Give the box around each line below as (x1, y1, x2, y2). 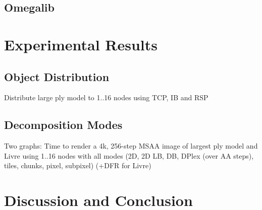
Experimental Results (4, 34, 158, 54)
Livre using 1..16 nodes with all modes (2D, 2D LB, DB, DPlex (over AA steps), (4, 150, 254, 161)
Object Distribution (4, 68, 110, 84)
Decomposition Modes (4, 117, 123, 132)
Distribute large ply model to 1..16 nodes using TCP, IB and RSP (4, 92, 208, 103)
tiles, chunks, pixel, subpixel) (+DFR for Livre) (4, 160, 151, 171)
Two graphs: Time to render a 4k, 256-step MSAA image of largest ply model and (4, 141, 258, 151)
